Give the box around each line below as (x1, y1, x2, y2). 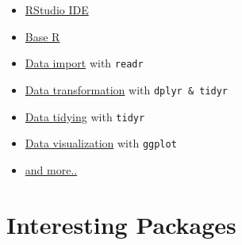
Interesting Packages (6, 208, 236, 240)
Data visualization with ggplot (25, 135, 177, 151)
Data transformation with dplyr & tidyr (25, 81, 229, 98)
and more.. (25, 161, 78, 178)
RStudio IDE (25, 2, 89, 17)
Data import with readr (25, 55, 144, 71)
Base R (25, 28, 60, 44)
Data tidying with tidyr (25, 108, 145, 124)
